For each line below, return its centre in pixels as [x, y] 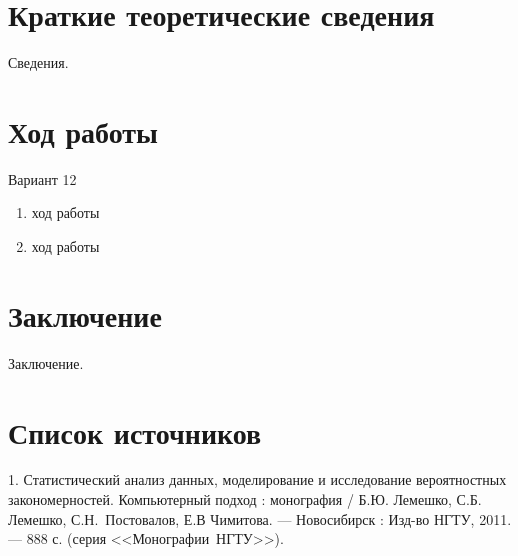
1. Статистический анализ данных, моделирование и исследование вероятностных [257, 479]
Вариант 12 [42, 178]
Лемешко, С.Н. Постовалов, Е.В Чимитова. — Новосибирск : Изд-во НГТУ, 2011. [260, 518]
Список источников [135, 431]
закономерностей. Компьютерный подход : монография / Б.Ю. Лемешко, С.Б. [245, 499]
